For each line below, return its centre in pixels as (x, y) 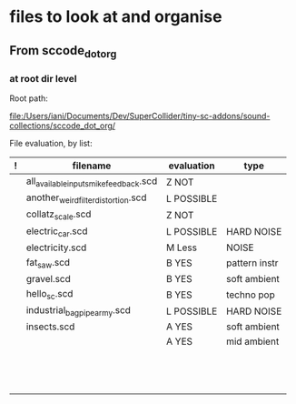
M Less (182, 247)
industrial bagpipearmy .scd (79, 311)
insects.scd (50, 327)
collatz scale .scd (59, 215)
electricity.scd (56, 247)
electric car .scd (57, 232)
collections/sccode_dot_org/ (63, 126)
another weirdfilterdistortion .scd (86, 198)
